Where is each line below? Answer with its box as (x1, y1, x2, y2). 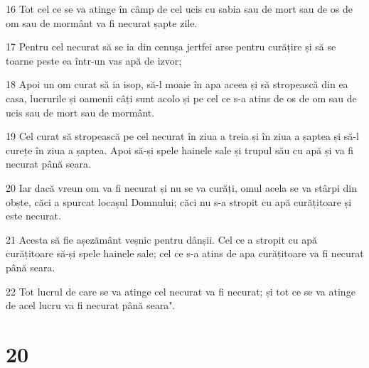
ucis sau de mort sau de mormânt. (6, 104, 155, 119)
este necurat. (6, 208, 61, 223)
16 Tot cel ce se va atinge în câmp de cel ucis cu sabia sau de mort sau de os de (6, 1, 353, 16)
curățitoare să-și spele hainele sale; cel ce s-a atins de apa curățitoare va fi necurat (6, 246, 364, 261)
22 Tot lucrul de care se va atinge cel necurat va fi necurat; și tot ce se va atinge (6, 283, 355, 298)
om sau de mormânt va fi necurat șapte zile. (6, 15, 198, 30)
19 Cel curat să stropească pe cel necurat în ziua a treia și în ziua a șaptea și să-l (6, 129, 359, 144)
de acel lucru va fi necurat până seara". (6, 298, 176, 313)
